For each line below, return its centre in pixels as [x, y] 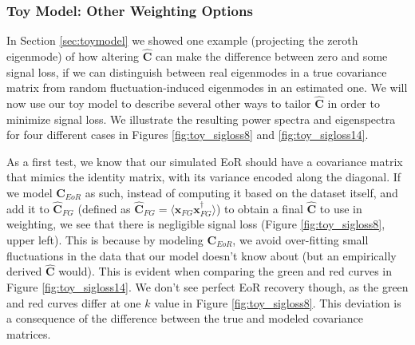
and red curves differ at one [74, 302]
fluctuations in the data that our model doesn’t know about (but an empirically [202, 255]
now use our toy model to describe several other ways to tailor [159, 103]
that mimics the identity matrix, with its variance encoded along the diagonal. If [204, 177]
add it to [28, 208]
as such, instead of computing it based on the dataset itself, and [241, 192]
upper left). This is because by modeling [105, 240]
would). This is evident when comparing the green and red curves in [225, 271]
